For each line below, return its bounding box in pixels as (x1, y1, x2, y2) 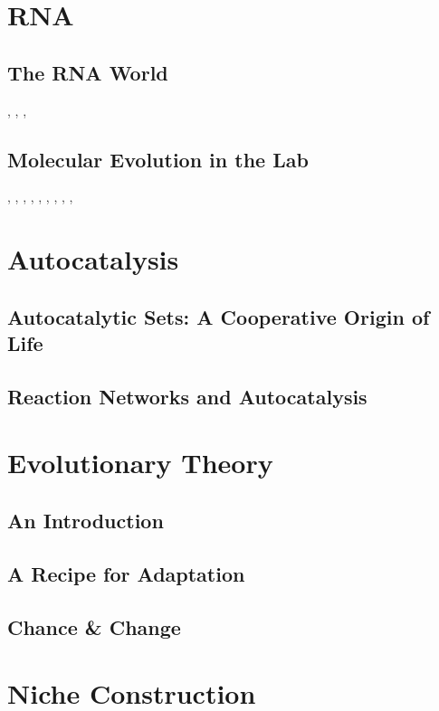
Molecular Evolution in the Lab (7, 145, 309, 173)
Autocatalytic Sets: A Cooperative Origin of (7, 302, 430, 330)
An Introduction (7, 507, 164, 535)
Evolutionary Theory (7, 444, 273, 481)
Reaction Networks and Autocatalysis (7, 382, 367, 410)
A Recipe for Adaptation (7, 559, 245, 587)
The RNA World (7, 58, 168, 86)
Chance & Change (7, 612, 181, 640)
